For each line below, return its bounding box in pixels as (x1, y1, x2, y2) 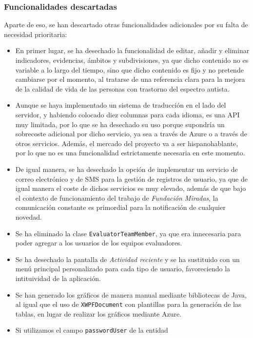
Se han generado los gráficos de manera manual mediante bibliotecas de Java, (15, 289, 247, 300)
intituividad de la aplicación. (15, 273, 101, 283)
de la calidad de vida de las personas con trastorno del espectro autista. (15, 83, 230, 94)
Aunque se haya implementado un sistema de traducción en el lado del (15, 100, 226, 110)
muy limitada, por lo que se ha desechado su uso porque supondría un (15, 119, 225, 129)
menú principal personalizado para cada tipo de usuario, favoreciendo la (15, 263, 231, 274)
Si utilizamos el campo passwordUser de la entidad (15, 325, 168, 335)
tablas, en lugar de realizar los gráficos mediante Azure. (15, 308, 182, 319)
